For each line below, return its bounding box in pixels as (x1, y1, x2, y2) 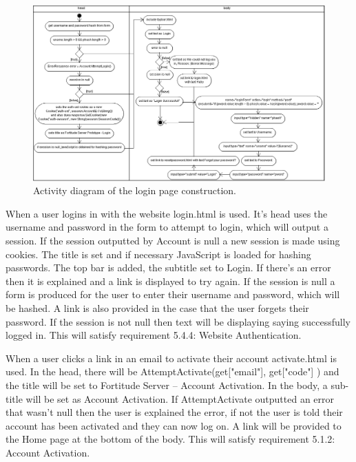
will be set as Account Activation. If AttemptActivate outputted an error (25, 391, 335, 406)
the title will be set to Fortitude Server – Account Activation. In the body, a (6, 377, 328, 392)
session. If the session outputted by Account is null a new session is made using (6, 233, 340, 248)
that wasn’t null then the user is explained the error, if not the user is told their (6, 405, 343, 419)
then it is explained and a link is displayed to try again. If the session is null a (6, 273, 335, 288)
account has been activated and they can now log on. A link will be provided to (6, 418, 342, 432)
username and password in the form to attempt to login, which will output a (6, 220, 328, 234)
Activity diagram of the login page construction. (33, 183, 236, 198)
